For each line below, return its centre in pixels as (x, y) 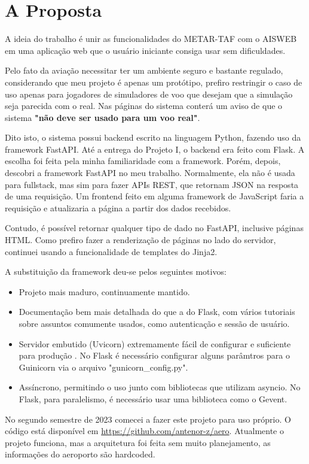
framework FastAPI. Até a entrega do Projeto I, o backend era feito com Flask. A (155, 149)
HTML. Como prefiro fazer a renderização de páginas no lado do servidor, (140, 240)
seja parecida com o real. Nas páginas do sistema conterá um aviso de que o (144, 106)
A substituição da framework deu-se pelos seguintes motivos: (116, 272)
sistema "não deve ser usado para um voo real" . (103, 117)
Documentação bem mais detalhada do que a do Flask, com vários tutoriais (157, 312)
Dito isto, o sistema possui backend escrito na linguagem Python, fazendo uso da (153, 137)
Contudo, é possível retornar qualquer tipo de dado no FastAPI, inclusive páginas (154, 228)
